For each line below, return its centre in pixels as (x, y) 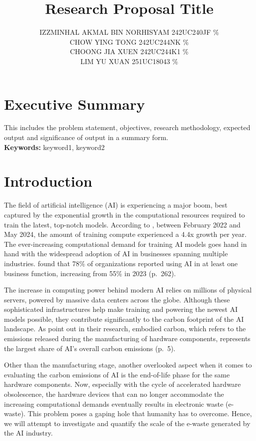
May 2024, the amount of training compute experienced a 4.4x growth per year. (125, 234)
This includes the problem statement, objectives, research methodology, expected (127, 127)
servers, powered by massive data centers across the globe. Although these (117, 299)
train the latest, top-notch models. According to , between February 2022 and (122, 224)
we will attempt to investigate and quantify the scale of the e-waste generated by (127, 423)
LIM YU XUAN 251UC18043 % (129, 61)
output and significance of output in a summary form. (86, 137)
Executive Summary (75, 104)
